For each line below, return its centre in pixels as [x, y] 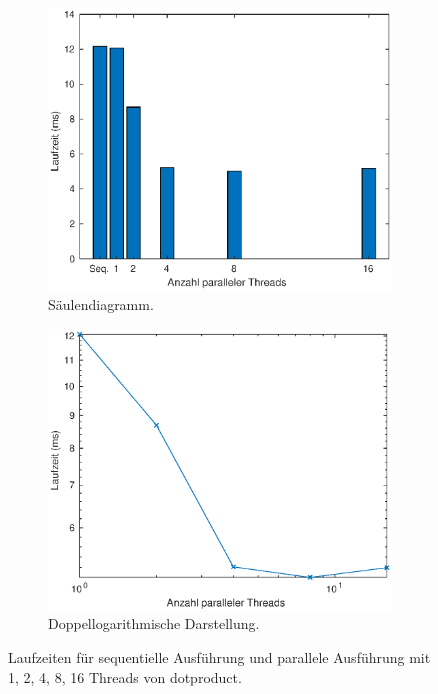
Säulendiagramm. [101, 304]
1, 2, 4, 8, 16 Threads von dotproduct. [125, 676]
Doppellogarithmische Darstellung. [154, 623]
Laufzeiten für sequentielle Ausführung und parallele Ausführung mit [219, 656]
